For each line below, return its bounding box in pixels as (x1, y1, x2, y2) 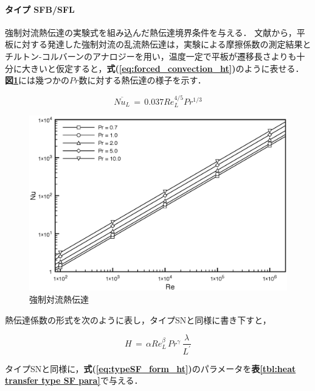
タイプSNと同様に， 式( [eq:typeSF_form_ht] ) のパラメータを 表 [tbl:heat (5, 362, 296, 375)
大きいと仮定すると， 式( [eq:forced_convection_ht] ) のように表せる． (21, 62, 304, 74)
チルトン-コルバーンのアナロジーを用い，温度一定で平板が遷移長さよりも (5, 49, 297, 62)
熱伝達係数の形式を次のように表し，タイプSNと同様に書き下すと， (5, 313, 271, 326)
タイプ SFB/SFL (5, 2, 75, 15)
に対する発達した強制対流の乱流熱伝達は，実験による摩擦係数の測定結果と (13, 38, 311, 51)
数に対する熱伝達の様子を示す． (78, 74, 206, 86)
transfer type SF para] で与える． (5, 374, 143, 387)
